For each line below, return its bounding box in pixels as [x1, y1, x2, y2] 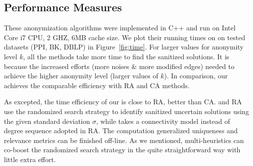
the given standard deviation [4, 116, 90, 126]
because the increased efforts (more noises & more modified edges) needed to [4, 61, 234, 71]
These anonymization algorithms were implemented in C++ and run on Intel [4, 23, 236, 33]
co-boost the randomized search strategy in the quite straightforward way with [4, 144, 241, 155]
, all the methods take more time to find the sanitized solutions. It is [23, 51, 229, 61]
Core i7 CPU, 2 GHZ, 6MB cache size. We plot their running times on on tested [4, 32, 245, 42]
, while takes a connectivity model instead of [96, 116, 230, 126]
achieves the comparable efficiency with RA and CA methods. [4, 80, 190, 90]
